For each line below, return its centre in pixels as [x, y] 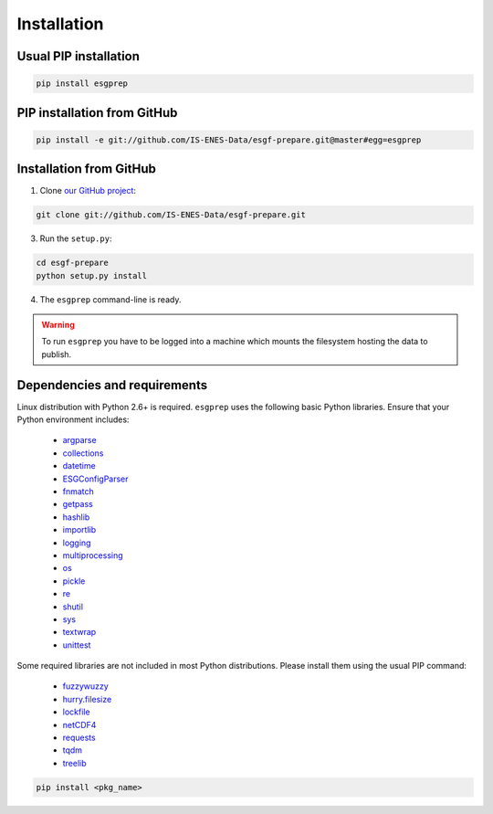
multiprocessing [93, 555]
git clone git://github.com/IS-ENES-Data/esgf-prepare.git [171, 215]
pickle [74, 581]
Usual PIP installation [79, 56]
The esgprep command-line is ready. [110, 299]
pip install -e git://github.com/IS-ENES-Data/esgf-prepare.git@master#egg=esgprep [229, 140]
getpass [78, 504]
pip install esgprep [82, 84]
